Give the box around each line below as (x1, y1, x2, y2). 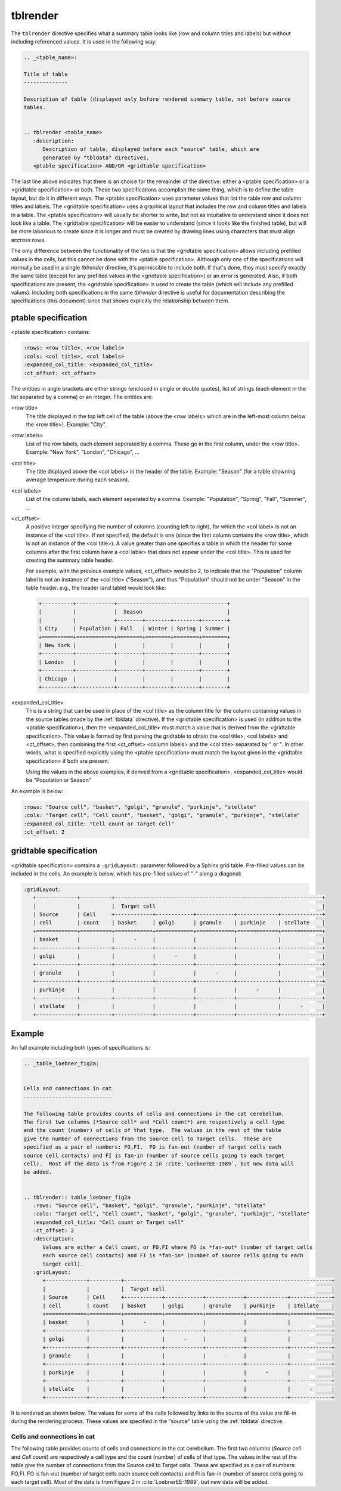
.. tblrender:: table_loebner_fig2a (23, 1193, 131, 1201)
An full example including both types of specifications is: (11, 1044, 150, 1051)
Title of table (23, 70, 68, 78)
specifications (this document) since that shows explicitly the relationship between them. (11, 297, 230, 304)
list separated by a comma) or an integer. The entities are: (11, 393, 153, 400)
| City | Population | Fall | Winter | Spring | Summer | (38, 625, 231, 632)
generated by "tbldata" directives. (42, 154, 150, 161)
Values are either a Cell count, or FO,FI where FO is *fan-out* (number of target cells (42, 1243, 313, 1251)
